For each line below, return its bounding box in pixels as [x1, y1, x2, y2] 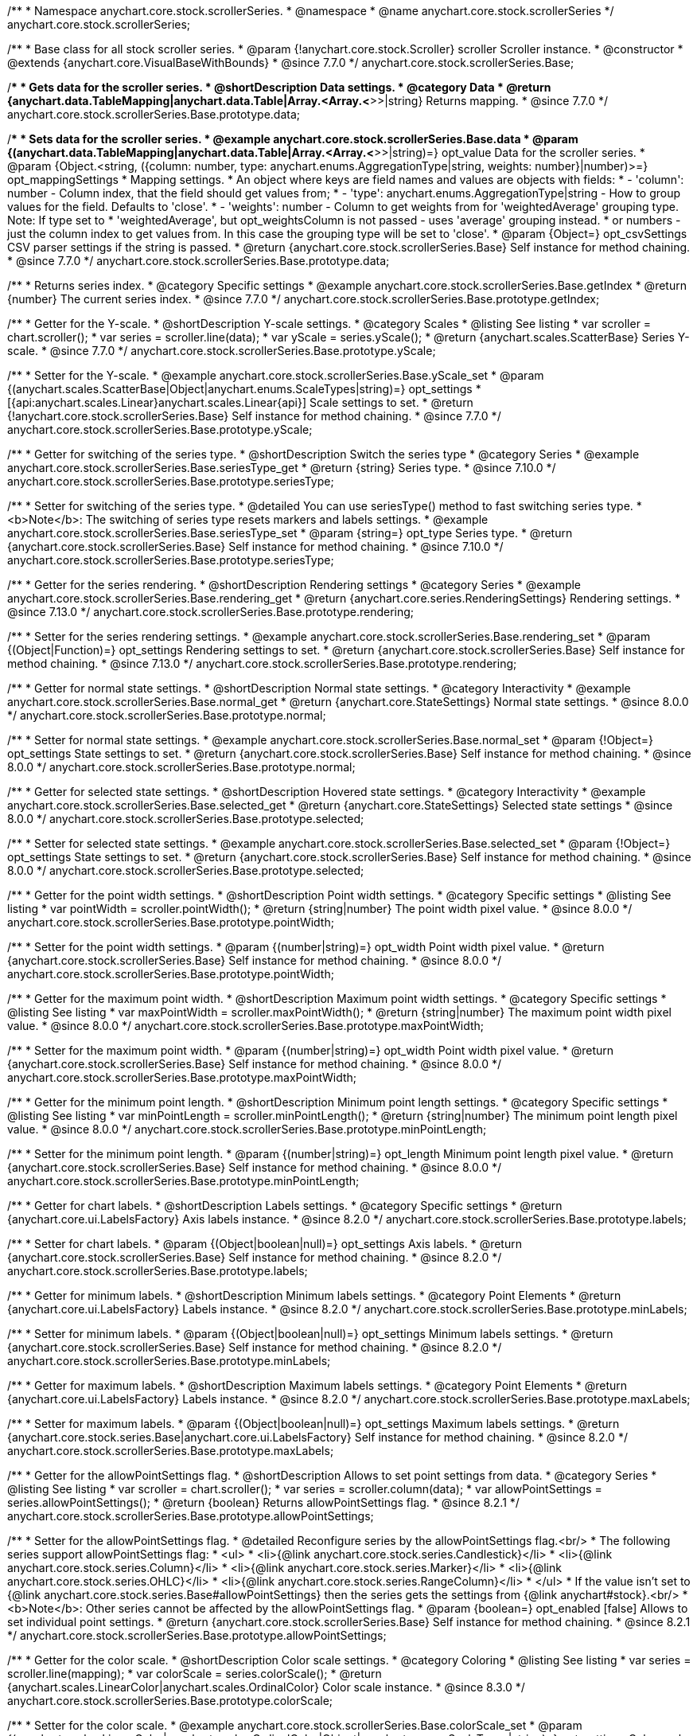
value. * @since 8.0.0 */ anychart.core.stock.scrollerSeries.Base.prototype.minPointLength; [7, 1122, 487, 1136]
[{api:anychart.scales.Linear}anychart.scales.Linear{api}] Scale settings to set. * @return [7, 396, 473, 409]
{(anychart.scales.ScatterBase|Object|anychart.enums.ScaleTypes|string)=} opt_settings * [7, 382, 481, 396]
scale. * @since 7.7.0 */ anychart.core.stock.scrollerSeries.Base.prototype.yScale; [7, 344, 436, 357]
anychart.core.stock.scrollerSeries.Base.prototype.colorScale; [7, 1694, 333, 1707]
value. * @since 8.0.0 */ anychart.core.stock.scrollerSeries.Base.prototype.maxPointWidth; [7, 1019, 485, 1032]
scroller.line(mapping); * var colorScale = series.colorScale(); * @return [7, 1667, 382, 1680]
